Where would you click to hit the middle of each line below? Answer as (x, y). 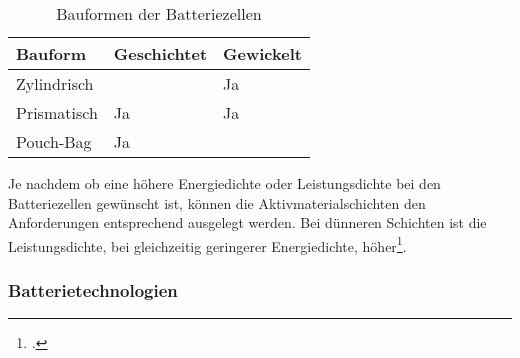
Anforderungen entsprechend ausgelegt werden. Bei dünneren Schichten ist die (247, 222)
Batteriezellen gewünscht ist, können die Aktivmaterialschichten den (217, 202)
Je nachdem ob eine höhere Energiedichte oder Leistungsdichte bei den (224, 183)
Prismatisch (57, 112)
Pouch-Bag (54, 141)
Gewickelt (262, 53)
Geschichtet (160, 53)
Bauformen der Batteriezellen (159, 13)
